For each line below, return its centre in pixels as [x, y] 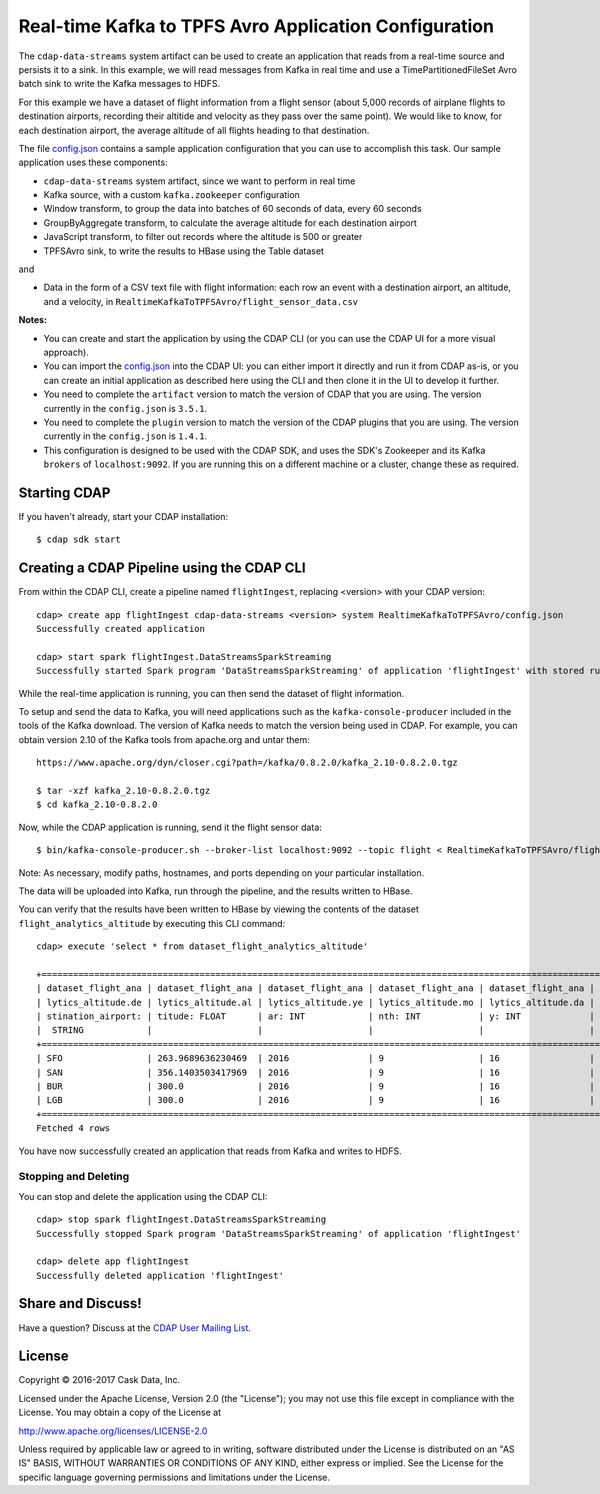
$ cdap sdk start [78, 539]
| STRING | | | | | [315, 1030]
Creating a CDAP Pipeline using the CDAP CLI [162, 568]
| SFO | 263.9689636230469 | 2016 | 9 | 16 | [315, 1058]
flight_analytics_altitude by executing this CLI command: [152, 923]
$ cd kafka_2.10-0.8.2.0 [97, 804]
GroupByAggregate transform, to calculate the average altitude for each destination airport [230, 222]
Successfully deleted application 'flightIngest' [160, 1275]
